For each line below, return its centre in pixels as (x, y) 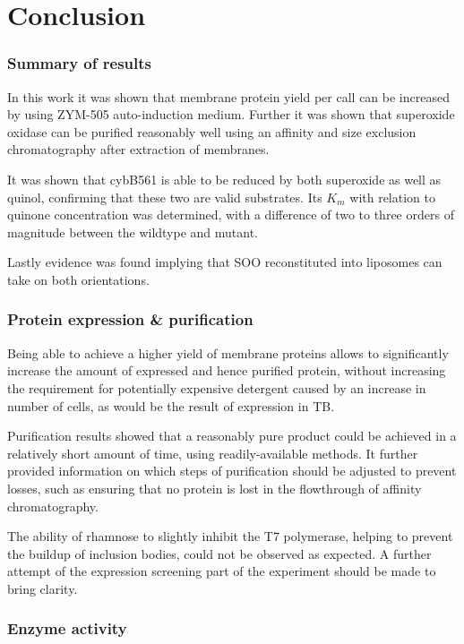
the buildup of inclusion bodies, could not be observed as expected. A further (219, 553)
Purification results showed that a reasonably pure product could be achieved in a (232, 436)
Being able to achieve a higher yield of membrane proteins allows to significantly (228, 352)
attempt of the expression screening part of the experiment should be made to (222, 571)
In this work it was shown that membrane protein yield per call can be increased (228, 96)
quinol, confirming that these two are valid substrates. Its (165, 197)
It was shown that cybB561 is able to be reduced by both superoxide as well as (224, 179)
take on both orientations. (78, 279)
